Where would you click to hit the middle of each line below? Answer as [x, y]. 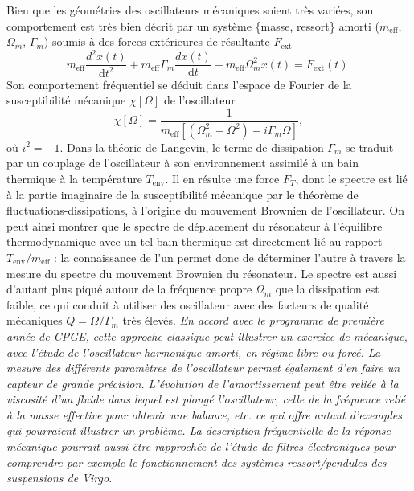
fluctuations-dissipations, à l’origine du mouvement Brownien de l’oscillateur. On [206, 210]
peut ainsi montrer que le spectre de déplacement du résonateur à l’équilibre [195, 225]
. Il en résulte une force [222, 178]
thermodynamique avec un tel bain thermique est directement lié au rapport [195, 241]
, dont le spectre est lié [351, 178]
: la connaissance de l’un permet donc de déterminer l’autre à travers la [230, 257]
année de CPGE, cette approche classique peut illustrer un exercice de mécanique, [207, 336]
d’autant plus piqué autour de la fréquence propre [129, 289]
